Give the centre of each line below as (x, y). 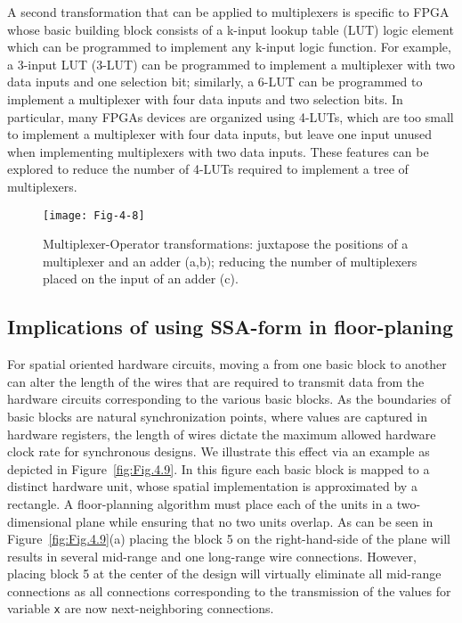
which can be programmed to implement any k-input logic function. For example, (229, 47)
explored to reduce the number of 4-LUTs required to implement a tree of (208, 169)
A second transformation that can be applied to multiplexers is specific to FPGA (228, 12)
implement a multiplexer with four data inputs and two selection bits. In (205, 98)
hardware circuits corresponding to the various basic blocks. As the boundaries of (229, 399)
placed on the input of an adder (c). (141, 279)
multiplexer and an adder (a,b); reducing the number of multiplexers (230, 261)
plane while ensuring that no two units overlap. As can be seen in (255, 521)
